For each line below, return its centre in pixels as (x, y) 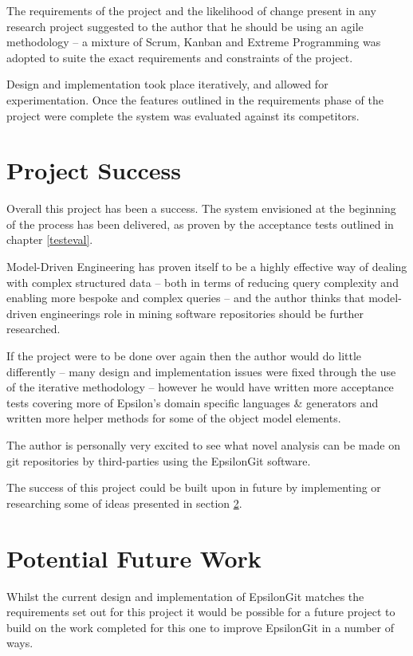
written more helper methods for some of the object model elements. (174, 418)
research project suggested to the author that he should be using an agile (185, 26)
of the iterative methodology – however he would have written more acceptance (200, 387)
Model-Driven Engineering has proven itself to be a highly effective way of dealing (207, 267)
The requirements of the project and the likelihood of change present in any (191, 10)
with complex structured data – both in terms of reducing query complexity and (203, 282)
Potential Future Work (134, 558)
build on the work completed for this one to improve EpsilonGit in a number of (200, 627)
